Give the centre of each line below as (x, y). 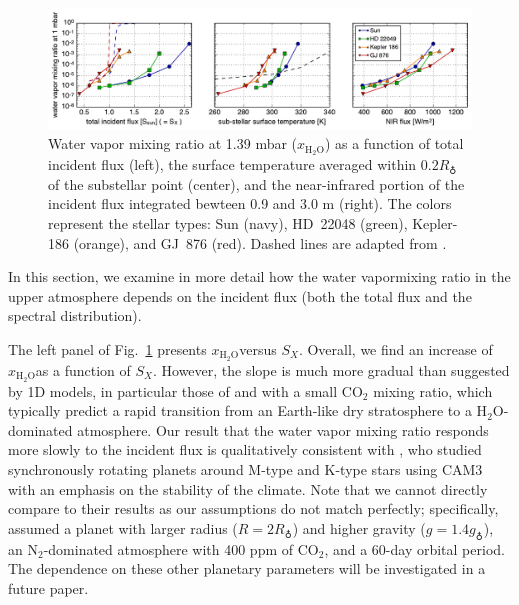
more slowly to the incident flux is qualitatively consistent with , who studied (245, 449)
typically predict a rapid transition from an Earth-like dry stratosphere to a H (248, 410)
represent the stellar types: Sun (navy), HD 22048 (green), (228, 222)
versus (258, 348)
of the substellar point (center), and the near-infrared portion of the (256, 183)
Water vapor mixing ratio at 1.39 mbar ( (173, 143)
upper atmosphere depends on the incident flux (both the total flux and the (240, 295)
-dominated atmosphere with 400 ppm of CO (181, 548)
